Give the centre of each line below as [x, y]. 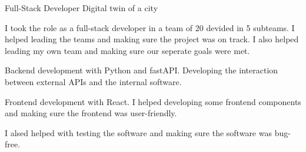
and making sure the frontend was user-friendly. [91, 113]
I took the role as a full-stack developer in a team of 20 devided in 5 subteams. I [150, 27]
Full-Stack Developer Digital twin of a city [82, 8]
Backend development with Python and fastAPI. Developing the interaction [142, 70]
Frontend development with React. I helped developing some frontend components [153, 101]
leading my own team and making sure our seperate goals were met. [127, 50]
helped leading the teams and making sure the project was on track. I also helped [152, 39]
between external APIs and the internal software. [93, 81]
